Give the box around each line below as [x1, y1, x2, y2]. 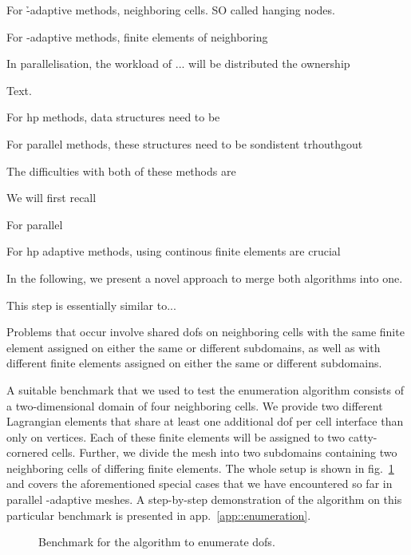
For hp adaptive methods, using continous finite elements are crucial [6, 243, 341, 260]
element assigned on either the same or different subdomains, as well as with [6, 339, 381, 355]
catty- [348, 428, 377, 445]
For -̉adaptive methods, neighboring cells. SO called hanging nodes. [6, 2, 335, 18]
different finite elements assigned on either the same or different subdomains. [6, 355, 382, 371]
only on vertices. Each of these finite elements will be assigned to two [6, 428, 346, 445]
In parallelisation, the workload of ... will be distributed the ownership [6, 55, 350, 72]
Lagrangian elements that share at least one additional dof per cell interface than [6, 413, 404, 430]
